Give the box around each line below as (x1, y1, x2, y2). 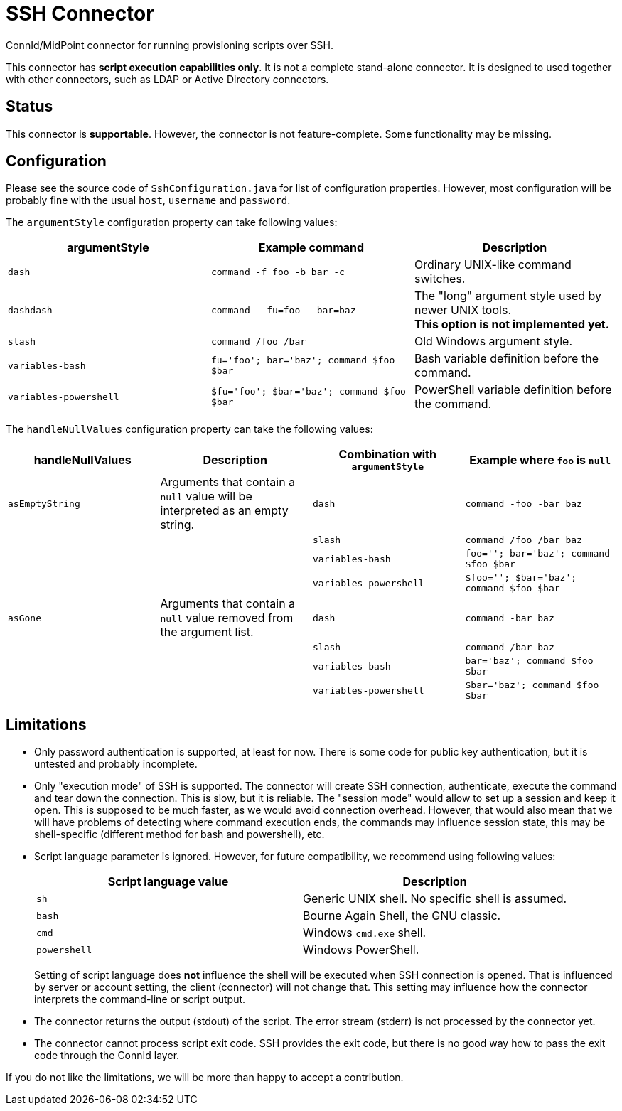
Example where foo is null (469, 452, 611, 467)
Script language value (107, 874, 229, 889)
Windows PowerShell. (303, 943, 419, 957)
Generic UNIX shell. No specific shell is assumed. (303, 891, 567, 906)
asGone (8, 612, 41, 623)
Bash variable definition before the (414, 351, 599, 366)
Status (6, 97, 53, 116)
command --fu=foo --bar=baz (210, 304, 356, 316)
